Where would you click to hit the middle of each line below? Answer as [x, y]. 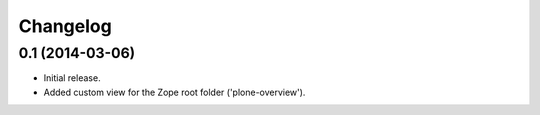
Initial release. [72, 78]
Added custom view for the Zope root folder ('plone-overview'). [174, 92]
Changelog [65, 26]
